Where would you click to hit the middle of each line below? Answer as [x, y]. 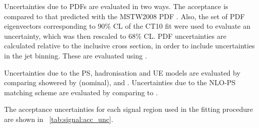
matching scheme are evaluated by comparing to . [81, 92]
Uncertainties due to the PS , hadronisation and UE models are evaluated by [122, 72]
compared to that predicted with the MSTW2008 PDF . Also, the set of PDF [124, 16]
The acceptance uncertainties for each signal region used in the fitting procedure [128, 109]
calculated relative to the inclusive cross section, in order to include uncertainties [129, 46]
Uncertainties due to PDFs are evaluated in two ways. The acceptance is [116, 6]
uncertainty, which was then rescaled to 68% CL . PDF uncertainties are [115, 36]
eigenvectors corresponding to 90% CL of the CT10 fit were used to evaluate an [127, 26]
